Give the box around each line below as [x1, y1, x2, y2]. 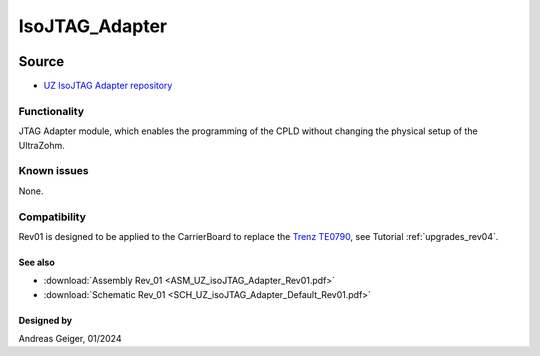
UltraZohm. [18, 139, 65, 151]
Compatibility [18, 210, 87, 224]
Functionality [18, 104, 85, 118]
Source [18, 53, 65, 70]
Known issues [18, 164, 89, 178]
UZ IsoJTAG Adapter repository [43, 80, 173, 92]
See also [18, 256, 55, 268]
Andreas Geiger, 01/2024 [18, 333, 122, 345]
